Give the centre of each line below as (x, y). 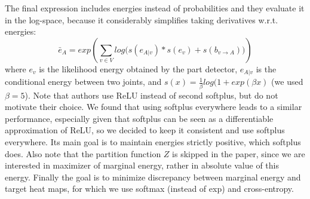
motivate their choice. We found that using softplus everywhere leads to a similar (154, 107)
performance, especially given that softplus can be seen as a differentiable (139, 118)
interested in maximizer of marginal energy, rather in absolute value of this (142, 165)
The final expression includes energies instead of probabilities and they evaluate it (155, 8)
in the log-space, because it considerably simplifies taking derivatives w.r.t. (142, 19)
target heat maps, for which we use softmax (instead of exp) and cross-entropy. (149, 189)
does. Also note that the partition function (83, 153)
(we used (287, 82)
